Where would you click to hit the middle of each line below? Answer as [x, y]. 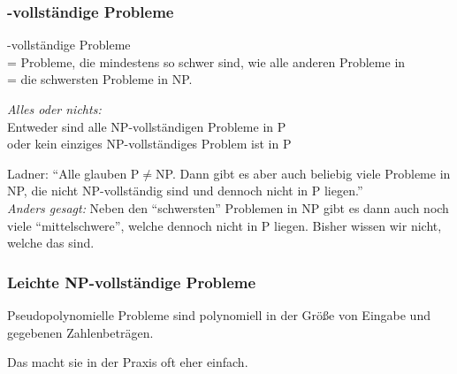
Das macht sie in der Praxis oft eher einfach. [128, 362]
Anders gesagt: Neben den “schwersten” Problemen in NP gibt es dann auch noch [228, 207]
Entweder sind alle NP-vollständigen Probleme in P [147, 126]
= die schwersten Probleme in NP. [100, 79]
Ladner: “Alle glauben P [73, 173]
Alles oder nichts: [54, 109]
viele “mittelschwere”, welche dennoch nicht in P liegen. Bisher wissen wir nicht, [225, 225]
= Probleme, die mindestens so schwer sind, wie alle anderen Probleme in [206, 61]
